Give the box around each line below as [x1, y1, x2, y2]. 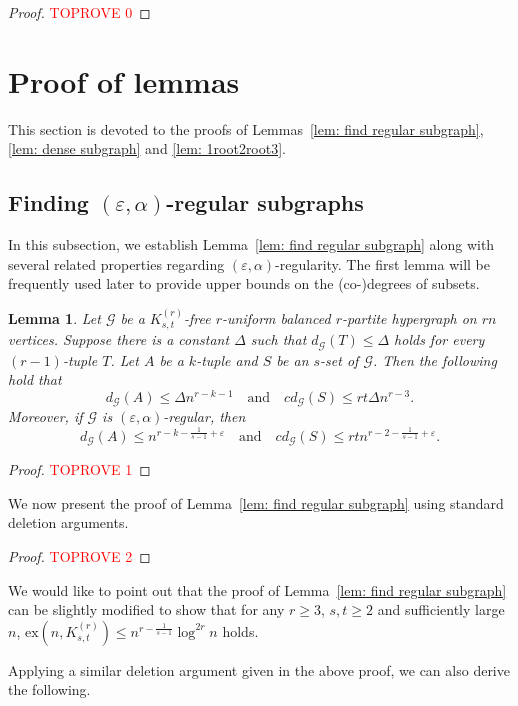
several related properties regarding [8, 253, 225, 274]
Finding [8, 187, 89, 218]
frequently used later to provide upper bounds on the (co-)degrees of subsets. [8, 273, 480, 294]
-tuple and [196, 349, 258, 370]
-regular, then [163, 406, 246, 427]
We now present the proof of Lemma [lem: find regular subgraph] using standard [8, 492, 504, 513]
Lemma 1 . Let [8, 307, 101, 328]
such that [250, 329, 307, 350]
